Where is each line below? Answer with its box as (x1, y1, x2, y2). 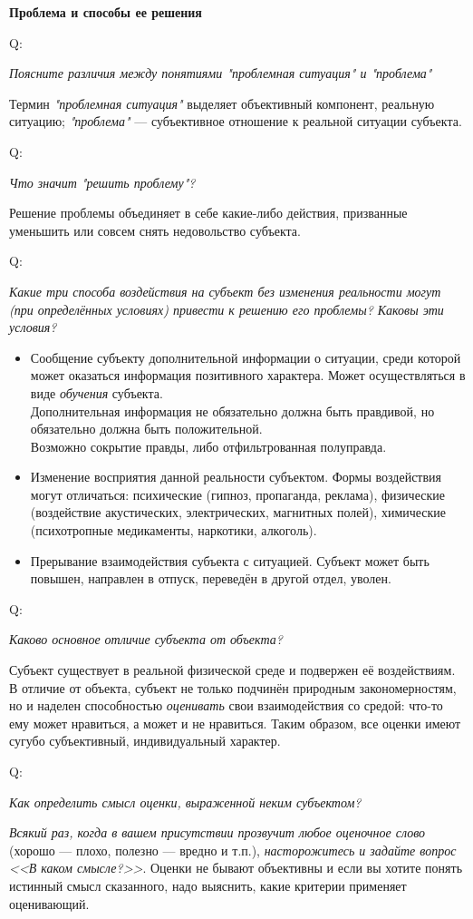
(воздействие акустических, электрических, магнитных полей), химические (30, 503, 447, 522)
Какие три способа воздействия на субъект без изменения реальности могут (9, 281, 441, 300)
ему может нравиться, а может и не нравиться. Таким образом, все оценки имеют (9, 713, 461, 732)
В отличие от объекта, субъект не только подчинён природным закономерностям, (9, 678, 457, 697)
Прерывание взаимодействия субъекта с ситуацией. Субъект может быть (30, 551, 430, 570)
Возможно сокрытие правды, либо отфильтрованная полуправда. (30, 436, 387, 455)
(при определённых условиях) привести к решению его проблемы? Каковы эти (9, 299, 444, 318)
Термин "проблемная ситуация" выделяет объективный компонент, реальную (9, 93, 435, 112)
